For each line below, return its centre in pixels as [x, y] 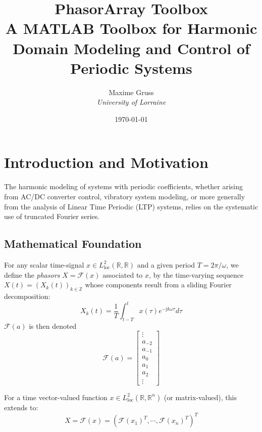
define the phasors [32, 274]
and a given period [166, 264]
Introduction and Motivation [106, 162]
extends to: [21, 407]
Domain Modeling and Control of [131, 48]
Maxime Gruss [131, 92]
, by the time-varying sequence [196, 274]
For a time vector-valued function [56, 397]
